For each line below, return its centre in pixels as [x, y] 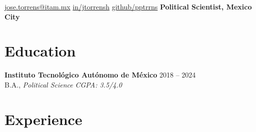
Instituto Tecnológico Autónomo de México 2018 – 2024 [100, 75]
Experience [43, 119]
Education [40, 51]
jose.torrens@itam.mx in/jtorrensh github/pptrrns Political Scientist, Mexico [128, 6]
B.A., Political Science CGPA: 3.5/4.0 [63, 84]
